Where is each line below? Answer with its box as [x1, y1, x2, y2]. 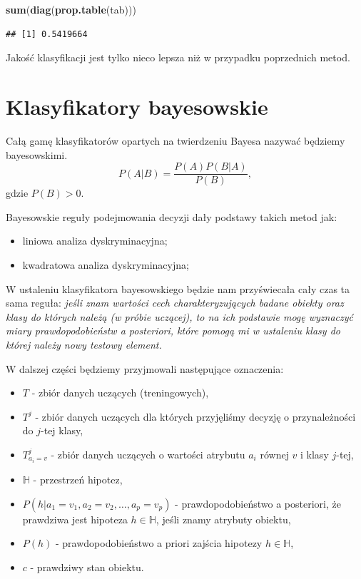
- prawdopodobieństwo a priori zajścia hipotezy [56, 536, 263, 550]
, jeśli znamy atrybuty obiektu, [156, 511, 291, 526]
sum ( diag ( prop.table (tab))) [6, 2, 136, 16]
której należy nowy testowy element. [6, 337, 162, 352]
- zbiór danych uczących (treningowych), [31, 385, 209, 400]
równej [260, 446, 289, 461]
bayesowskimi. [6, 147, 68, 162]
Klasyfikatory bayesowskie [6, 91, 268, 121]
